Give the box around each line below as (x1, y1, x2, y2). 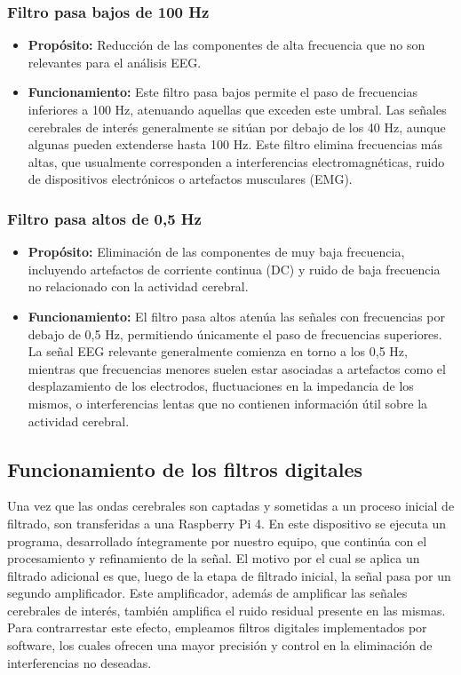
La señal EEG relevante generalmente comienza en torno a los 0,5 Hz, (28, 342, 408, 361)
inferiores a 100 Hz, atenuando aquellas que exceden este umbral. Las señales (28, 100, 447, 118)
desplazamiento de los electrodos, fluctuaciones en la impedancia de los (28, 377, 414, 395)
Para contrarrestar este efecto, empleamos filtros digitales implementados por (7, 618, 427, 637)
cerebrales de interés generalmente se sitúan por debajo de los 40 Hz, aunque (28, 117, 446, 136)
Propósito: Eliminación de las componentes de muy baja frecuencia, (28, 242, 405, 261)
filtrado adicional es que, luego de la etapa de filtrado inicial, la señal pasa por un (7, 566, 451, 584)
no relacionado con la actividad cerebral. (28, 277, 249, 296)
